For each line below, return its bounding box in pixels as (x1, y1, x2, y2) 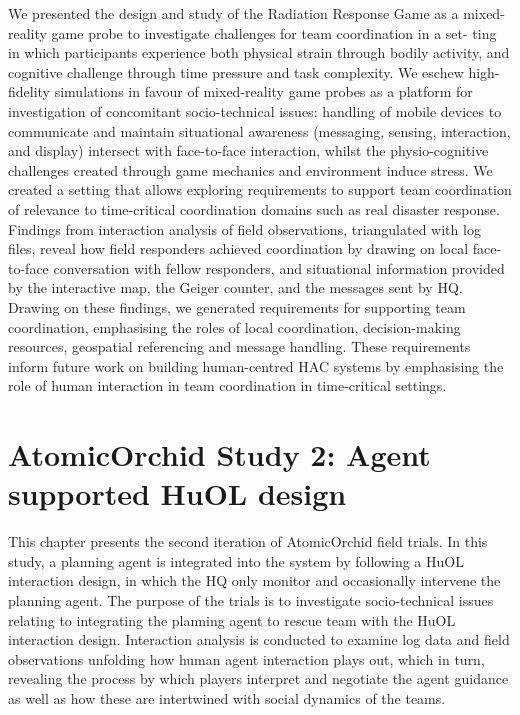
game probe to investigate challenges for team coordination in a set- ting (51, 22, 497, 43)
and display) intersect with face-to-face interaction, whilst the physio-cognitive (8, 140, 489, 161)
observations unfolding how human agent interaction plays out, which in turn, (8, 648, 485, 669)
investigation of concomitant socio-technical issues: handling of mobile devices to (8, 100, 502, 121)
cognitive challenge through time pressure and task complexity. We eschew (8, 61, 464, 82)
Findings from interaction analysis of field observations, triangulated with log (8, 218, 481, 239)
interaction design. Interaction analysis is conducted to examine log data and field (8, 629, 510, 650)
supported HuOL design (8, 473, 347, 514)
